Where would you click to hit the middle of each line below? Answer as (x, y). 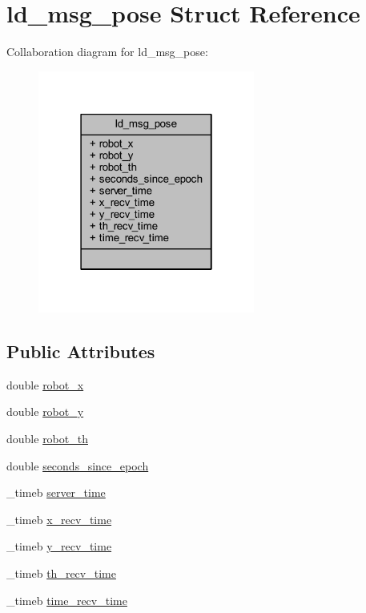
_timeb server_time (56, 492)
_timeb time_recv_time (67, 600)
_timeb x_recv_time (59, 519)
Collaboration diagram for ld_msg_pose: (107, 52)
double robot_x (45, 384)
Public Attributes (81, 351)
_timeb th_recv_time (61, 573)
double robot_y (45, 411)
